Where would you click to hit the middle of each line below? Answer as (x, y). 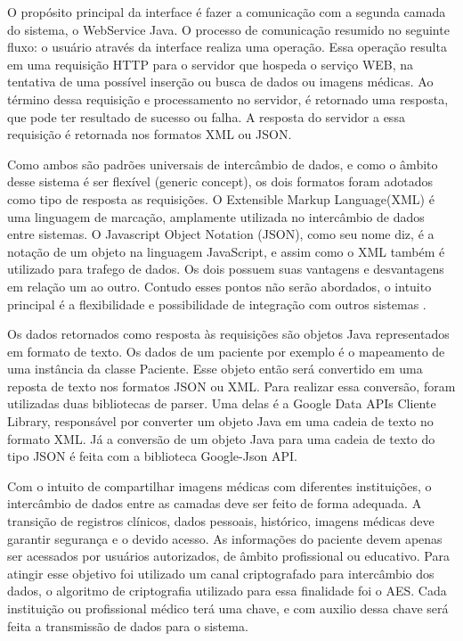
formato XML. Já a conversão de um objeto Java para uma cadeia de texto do (221, 438)
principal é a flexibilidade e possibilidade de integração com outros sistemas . (217, 304)
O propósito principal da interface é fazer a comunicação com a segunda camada (227, 12)
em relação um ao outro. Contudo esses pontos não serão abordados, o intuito (219, 286)
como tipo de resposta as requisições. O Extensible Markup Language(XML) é (221, 198)
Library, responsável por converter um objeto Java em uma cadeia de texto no (220, 421)
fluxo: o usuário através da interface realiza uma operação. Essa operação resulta (227, 47)
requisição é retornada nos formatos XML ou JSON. (150, 134)
